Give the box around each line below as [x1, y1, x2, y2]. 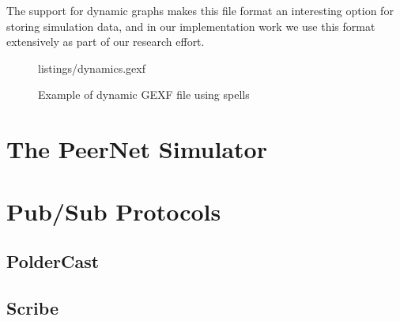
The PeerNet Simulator [6, 133, 267, 165]
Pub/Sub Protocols [6, 194, 221, 227]
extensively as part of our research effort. [6, 33, 205, 50]
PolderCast [6, 249, 100, 274]
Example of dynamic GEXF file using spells [38, 86, 250, 103]
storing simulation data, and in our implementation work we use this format [6, 17, 375, 34]
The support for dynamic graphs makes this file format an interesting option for [6, 2, 394, 18]
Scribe [6, 295, 58, 319]
